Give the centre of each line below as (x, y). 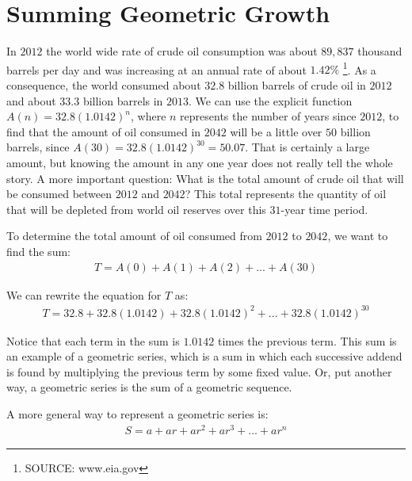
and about (31, 100)
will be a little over (276, 131)
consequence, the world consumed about (104, 84)
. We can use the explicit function (271, 100)
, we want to (358, 236)
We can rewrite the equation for (84, 294)
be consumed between (59, 194)
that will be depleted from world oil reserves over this (136, 209)
